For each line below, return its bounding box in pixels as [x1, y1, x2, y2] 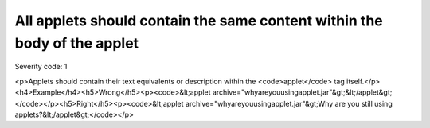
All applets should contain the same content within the [14, 12, 384, 29]
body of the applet [14, 34, 139, 52]
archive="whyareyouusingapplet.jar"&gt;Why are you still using [185, 99, 393, 108]
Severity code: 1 [14, 62, 68, 72]
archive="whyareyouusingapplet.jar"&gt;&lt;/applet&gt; [212, 87, 393, 97]
